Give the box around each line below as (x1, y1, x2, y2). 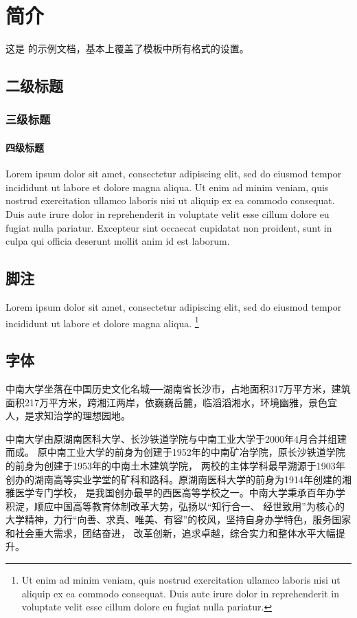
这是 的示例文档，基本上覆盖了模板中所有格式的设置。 (5, 41, 249, 56)
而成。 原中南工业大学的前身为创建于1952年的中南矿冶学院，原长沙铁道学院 (5, 445, 345, 459)
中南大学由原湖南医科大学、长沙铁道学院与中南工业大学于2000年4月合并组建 (5, 431, 347, 445)
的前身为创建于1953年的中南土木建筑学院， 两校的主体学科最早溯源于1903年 (5, 458, 345, 472)
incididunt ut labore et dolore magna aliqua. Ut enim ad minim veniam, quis (5, 179, 329, 194)
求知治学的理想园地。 (34, 408, 130, 423)
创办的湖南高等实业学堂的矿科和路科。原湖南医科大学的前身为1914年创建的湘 (5, 472, 352, 486)
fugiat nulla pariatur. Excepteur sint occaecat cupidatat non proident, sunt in (5, 220, 332, 234)
